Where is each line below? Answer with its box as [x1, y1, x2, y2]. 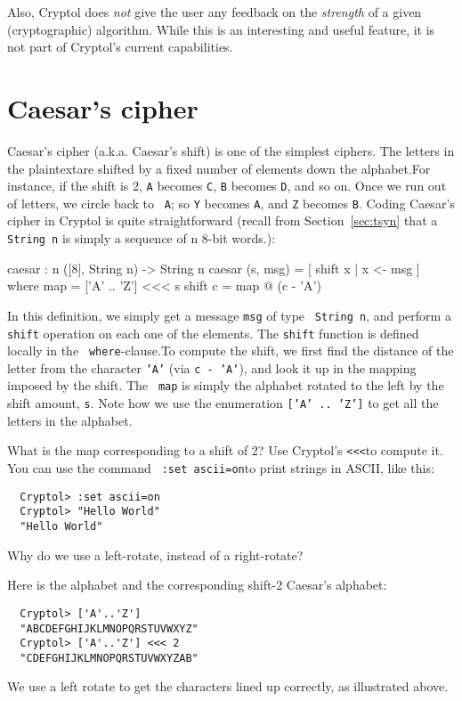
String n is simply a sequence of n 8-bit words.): [7, 229, 276, 247]
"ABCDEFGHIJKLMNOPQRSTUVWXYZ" [20, 622, 199, 635]
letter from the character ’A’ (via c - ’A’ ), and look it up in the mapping [7, 358, 417, 377]
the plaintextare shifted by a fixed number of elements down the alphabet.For [7, 159, 431, 177]
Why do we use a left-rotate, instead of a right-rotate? [7, 545, 304, 564]
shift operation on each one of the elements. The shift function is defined [7, 323, 419, 342]
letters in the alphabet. [7, 411, 133, 429]
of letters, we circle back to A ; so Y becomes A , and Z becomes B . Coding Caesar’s [7, 193, 455, 212]
